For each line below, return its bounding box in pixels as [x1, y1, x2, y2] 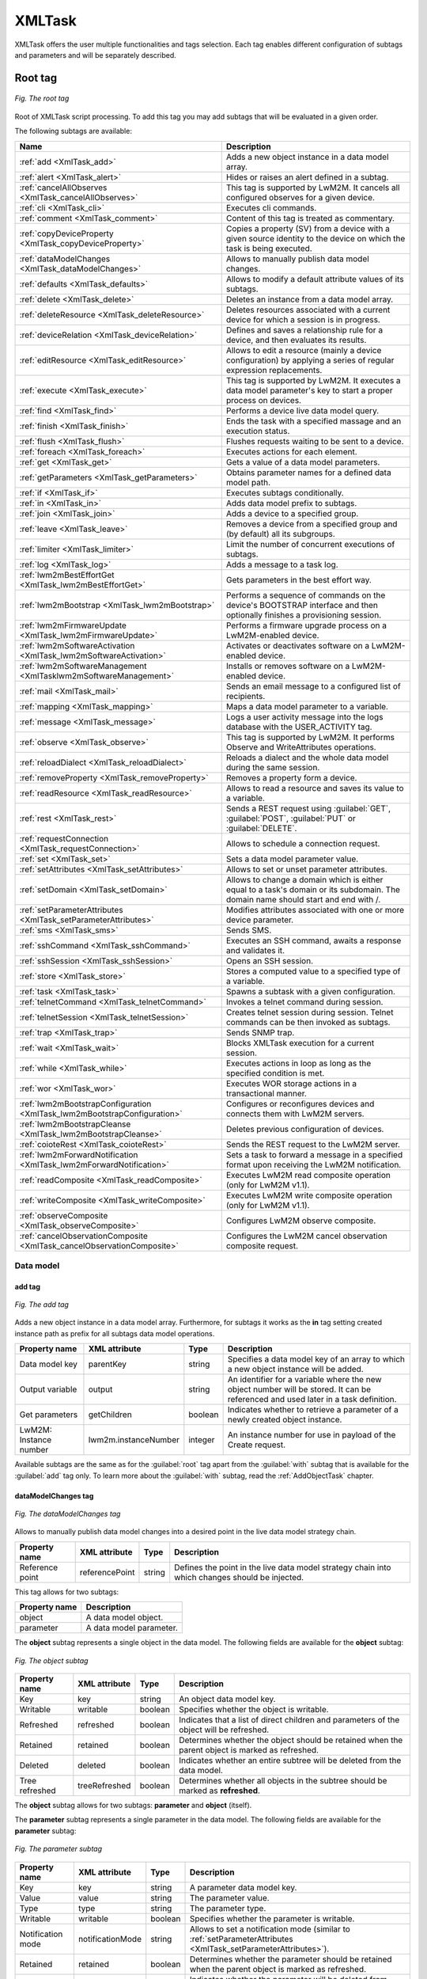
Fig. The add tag [14, 1300, 69, 1309]
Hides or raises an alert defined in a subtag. [225, 171, 389, 182]
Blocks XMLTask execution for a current [225, 1037, 375, 1048]
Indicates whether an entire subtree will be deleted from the [179, 1754, 402, 1765]
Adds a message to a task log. [225, 559, 339, 570]
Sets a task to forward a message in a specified [225, 1149, 403, 1160]
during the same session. [225, 762, 320, 773]
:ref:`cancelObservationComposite [19, 1230, 148, 1241]
